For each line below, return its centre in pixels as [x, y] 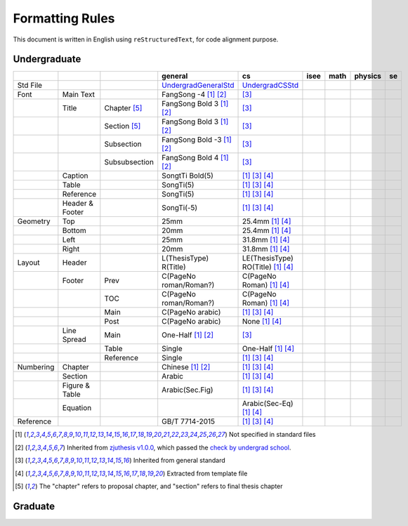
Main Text [78, 95]
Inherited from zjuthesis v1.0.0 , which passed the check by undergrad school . [179, 447]
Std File [29, 86]
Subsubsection [129, 162]
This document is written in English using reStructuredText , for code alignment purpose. [146, 39]
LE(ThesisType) [268, 258]
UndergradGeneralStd [198, 86]
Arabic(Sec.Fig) [187, 390]
